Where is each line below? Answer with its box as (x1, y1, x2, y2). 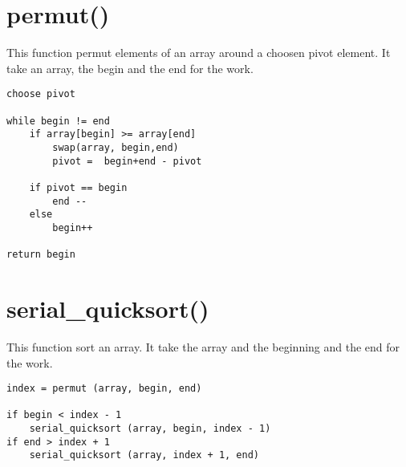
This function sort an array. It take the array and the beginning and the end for (6, 338, 400, 355)
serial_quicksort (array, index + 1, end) (29, 449, 259, 461)
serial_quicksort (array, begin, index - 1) (29, 423, 271, 435)
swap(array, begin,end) (52, 141, 179, 153)
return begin (6, 249, 75, 261)
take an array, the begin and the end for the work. (6, 59, 254, 76)
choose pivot (6, 88, 75, 100)
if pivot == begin (29, 181, 128, 193)
